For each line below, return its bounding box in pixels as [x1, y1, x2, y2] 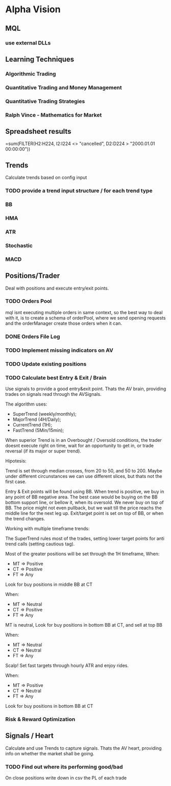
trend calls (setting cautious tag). [5, 540, 75, 547]
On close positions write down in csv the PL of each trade [5, 775, 127, 781]
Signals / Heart [5, 731, 54, 740]
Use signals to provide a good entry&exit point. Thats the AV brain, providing [5, 386, 166, 392]
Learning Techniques [5, 55, 75, 63]
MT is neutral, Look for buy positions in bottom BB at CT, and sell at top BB [5, 622, 162, 628]
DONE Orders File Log [5, 333, 60, 340]
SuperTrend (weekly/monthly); [12, 411, 77, 417]
